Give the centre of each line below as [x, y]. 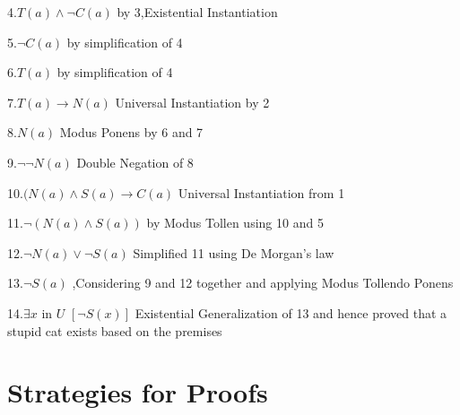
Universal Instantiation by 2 [192, 102]
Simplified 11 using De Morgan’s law [234, 252]
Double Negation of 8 [135, 162]
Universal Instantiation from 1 [261, 192]
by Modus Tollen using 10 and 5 [235, 223]
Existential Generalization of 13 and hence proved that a [291, 312]
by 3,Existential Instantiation [197, 12]
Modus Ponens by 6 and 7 [131, 132]
